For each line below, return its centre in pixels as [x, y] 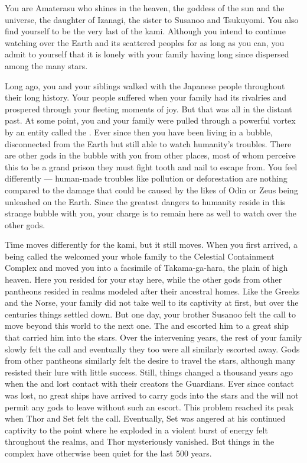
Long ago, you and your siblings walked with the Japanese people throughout [145, 85]
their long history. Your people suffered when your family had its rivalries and [146, 97]
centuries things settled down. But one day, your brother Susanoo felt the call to [151, 314]
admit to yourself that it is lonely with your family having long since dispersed [147, 54]
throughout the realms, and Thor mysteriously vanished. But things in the [140, 441]
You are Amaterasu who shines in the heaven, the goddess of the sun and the [145, 8]
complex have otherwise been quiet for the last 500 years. [108, 453]
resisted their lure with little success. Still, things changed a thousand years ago [149, 372]
